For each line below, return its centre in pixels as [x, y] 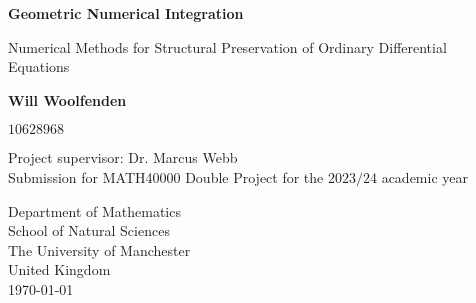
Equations [39, 66]
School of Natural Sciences [89, 230]
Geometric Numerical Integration [126, 13]
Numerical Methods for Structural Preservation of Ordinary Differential [227, 46]
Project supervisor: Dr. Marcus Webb [123, 157]
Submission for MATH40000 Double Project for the [166, 176]
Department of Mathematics [94, 210]
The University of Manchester [99, 249]
